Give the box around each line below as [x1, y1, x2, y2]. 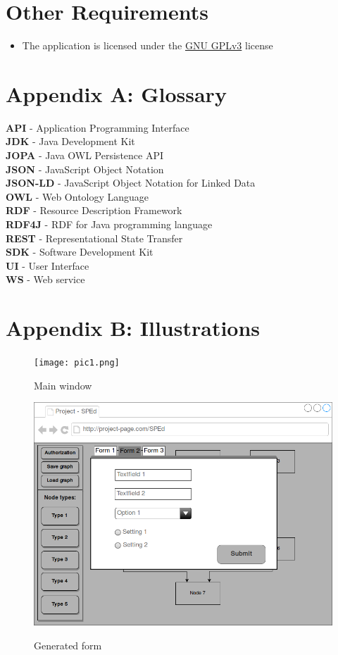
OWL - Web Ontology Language [6, 189, 149, 204]
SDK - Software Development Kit [6, 244, 154, 259]
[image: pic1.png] [34, 358, 120, 368]
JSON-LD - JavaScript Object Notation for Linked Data [6, 175, 256, 190]
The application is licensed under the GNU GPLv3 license [22, 38, 273, 53]
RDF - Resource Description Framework [6, 203, 182, 218]
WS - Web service [6, 272, 85, 287]
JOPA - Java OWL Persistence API [6, 148, 164, 163]
